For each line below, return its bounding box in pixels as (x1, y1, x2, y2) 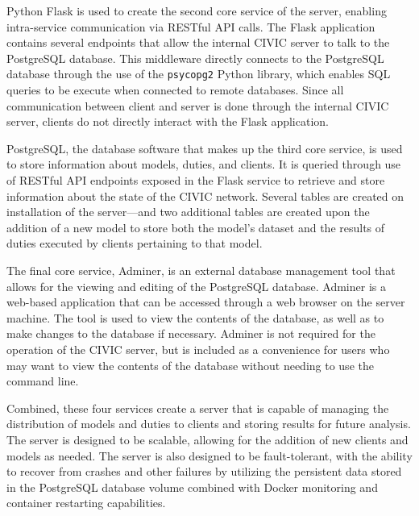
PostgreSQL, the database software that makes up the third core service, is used (6, 139, 403, 156)
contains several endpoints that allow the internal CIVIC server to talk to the (6, 34, 390, 51)
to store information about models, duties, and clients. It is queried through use (6, 156, 401, 173)
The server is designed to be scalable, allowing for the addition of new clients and (6, 431, 409, 447)
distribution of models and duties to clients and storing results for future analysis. (6, 415, 411, 432)
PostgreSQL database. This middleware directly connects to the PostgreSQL (6, 49, 384, 66)
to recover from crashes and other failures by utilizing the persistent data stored (6, 463, 402, 480)
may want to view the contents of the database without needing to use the (6, 356, 374, 373)
